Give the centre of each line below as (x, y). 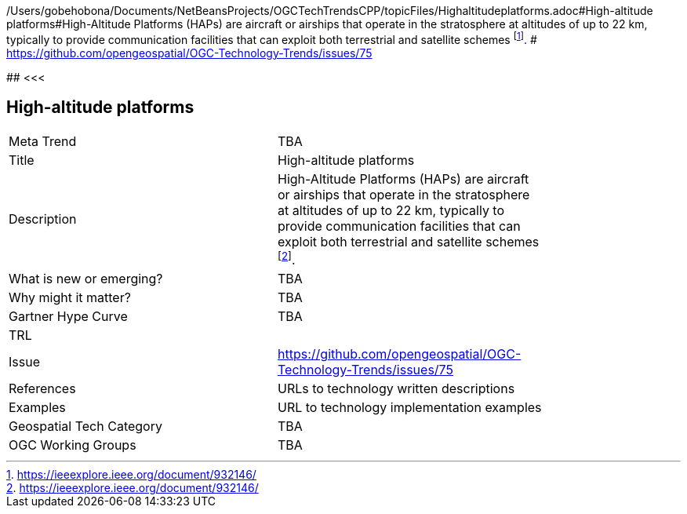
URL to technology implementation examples (410, 407)
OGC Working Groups (73, 445)
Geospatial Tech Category (85, 426)
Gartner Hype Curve (68, 316)
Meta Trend (43, 141)
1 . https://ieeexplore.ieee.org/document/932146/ (131, 474)
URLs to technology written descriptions (396, 388)
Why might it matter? (70, 297)
